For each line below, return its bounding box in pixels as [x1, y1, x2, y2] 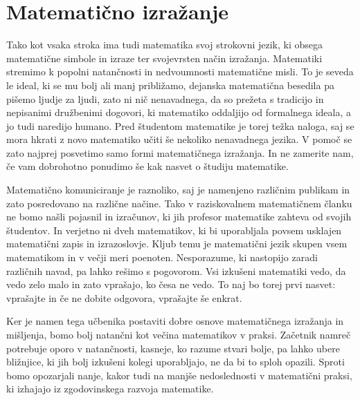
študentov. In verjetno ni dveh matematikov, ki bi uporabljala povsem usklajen [6, 222, 342, 237]
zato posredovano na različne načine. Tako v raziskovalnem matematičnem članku [6, 196, 352, 210]
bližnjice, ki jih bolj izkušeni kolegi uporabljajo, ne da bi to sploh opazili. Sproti [6, 354, 345, 369]
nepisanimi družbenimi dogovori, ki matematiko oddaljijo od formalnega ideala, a [6, 105, 352, 120]
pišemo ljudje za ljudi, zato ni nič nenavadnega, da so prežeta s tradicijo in [6, 91, 324, 106]
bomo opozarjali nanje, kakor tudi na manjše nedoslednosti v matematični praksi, [6, 368, 352, 382]
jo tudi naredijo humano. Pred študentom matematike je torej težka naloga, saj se [6, 118, 354, 133]
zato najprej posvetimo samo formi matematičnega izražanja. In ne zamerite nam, [6, 145, 354, 160]
